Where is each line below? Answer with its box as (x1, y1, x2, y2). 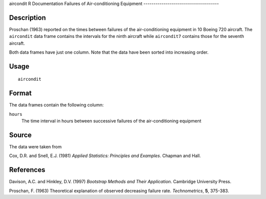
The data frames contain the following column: (9, 102, 104, 108)
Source (9, 131, 32, 139)
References (9, 166, 45, 174)
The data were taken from (9, 144, 62, 150)
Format (9, 89, 32, 98)
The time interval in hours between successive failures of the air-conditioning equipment (21, 118, 201, 124)
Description (9, 13, 46, 22)
